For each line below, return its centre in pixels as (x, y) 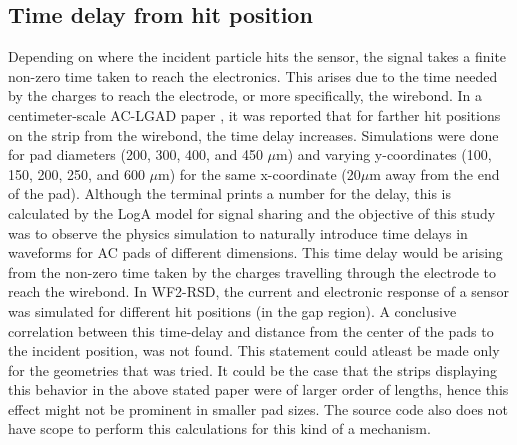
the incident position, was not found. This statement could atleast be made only (254, 350)
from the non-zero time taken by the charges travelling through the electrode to (252, 271)
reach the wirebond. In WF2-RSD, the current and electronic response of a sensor (258, 291)
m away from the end (434, 173)
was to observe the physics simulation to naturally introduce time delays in (238, 232)
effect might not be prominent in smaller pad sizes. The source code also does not (258, 408)
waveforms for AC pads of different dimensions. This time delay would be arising (255, 252)
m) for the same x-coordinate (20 (259, 173)
